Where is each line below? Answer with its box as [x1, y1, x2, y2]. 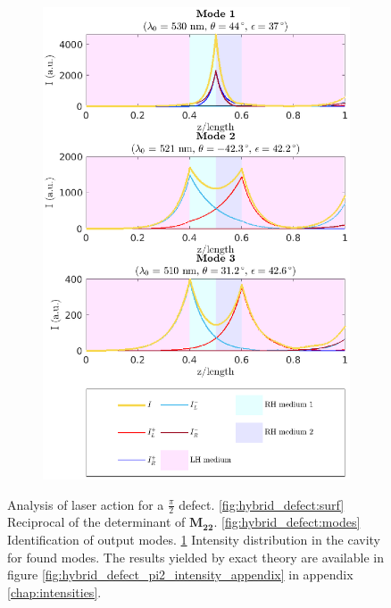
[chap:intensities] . [7, 582, 102, 601]
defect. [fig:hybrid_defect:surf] [179, 495, 345, 513]
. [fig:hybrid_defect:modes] [213, 512, 361, 531]
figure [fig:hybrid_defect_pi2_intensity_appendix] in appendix [7, 565, 354, 584]
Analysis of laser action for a [7, 495, 164, 513]
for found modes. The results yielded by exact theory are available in [7, 547, 384, 566]
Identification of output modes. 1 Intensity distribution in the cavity [7, 529, 380, 548]
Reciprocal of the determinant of [7, 512, 186, 531]
